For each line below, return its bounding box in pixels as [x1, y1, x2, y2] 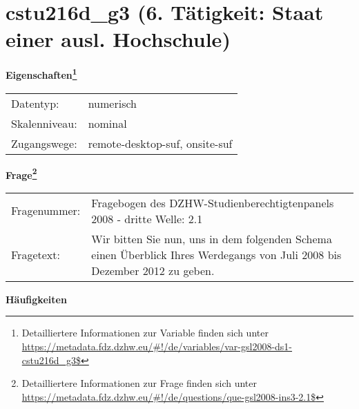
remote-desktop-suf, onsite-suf [88, 135, 233, 151]
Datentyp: [11, 95, 59, 111]
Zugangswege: [11, 135, 77, 151]
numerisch [88, 95, 137, 111]
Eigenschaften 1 [6, 66, 77, 82]
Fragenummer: [11, 202, 81, 219]
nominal [88, 115, 127, 131]
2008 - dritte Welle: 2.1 [91, 210, 203, 227]
